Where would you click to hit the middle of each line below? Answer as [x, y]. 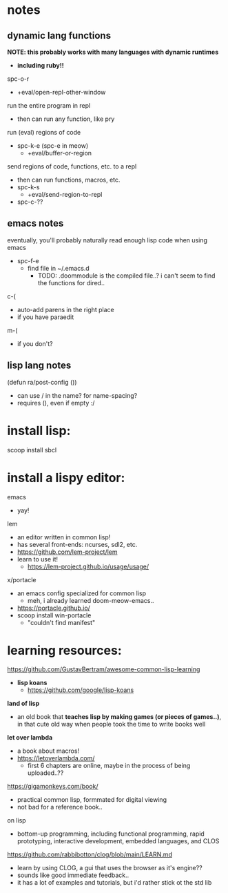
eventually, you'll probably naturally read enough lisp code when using [107, 240]
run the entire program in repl [49, 105]
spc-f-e [28, 260]
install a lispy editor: [66, 478]
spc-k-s [28, 187]
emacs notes [35, 223]
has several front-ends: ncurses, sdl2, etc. [77, 544]
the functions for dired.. [71, 282]
